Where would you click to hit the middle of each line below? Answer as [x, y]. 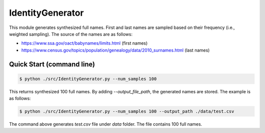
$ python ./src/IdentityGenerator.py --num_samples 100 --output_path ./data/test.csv [127, 111]
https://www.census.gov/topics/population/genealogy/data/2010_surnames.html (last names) [116, 50]
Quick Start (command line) [52, 64]
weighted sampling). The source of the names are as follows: [71, 34]
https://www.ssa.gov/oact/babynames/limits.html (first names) [84, 43]
